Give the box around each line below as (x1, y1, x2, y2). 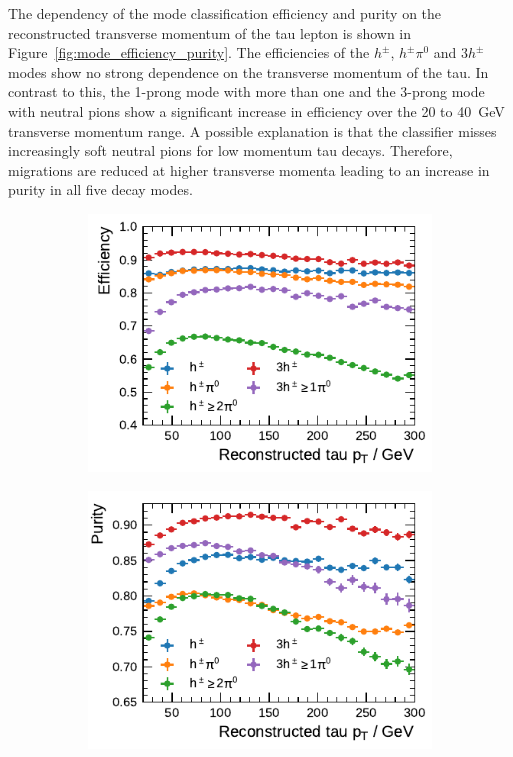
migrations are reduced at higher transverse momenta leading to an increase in (8, 159, 490, 180)
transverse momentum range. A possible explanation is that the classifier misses (8, 120, 497, 141)
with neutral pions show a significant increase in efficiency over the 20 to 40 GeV (8, 100, 505, 121)
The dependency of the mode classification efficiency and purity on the (8, 3, 442, 23)
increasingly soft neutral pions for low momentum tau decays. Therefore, (8, 140, 453, 161)
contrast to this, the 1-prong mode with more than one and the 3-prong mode (8, 81, 485, 102)
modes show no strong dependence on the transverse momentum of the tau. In (8, 61, 489, 82)
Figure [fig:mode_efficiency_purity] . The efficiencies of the (8, 42, 370, 63)
